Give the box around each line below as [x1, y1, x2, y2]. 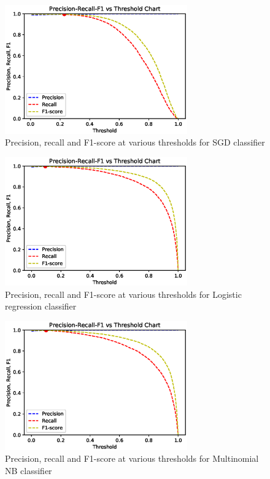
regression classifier [5, 300, 77, 313]
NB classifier [5, 464, 52, 477]
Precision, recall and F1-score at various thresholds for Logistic [5, 287, 242, 300]
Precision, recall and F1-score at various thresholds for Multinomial [5, 452, 259, 465]
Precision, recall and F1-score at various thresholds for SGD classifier [5, 136, 265, 149]
